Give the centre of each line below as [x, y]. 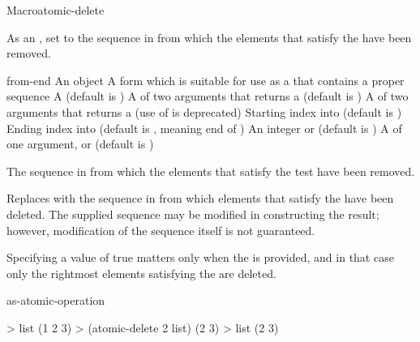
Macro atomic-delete [56, 10]
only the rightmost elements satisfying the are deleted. [141, 273]
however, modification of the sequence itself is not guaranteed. [161, 230]
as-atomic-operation [56, 300]
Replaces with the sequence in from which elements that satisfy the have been [200, 198]
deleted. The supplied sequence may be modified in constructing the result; [193, 214]
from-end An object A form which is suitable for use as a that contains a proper [206, 80]
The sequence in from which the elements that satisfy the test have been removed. [211, 171]
